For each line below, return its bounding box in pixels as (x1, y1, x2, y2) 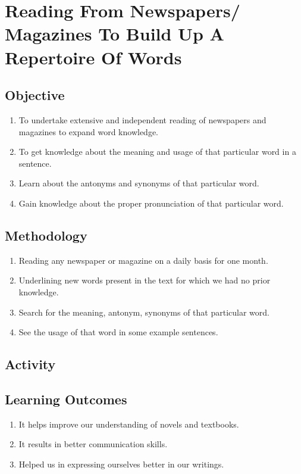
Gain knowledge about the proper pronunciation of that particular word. (18, 197, 284, 209)
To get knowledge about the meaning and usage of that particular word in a (18, 145, 296, 158)
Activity (5, 355, 56, 373)
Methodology (5, 226, 87, 244)
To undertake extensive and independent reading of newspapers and (18, 113, 266, 126)
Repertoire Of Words (5, 45, 182, 69)
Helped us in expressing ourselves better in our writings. (18, 457, 224, 470)
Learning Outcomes (5, 389, 127, 408)
